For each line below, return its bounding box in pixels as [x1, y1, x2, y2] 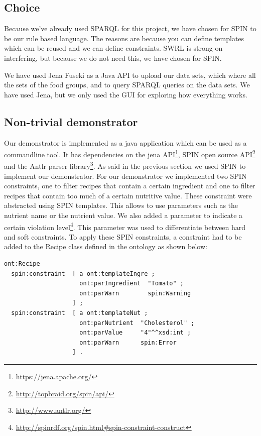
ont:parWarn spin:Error [79, 339, 177, 346]
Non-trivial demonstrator [4, 114, 138, 129]
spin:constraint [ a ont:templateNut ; [11, 309, 148, 317]
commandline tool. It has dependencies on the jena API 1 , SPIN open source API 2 [4, 148, 255, 159]
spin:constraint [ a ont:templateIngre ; [11, 270, 155, 277]
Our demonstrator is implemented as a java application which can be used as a [4, 137, 247, 148]
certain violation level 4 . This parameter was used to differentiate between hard [4, 220, 246, 232]
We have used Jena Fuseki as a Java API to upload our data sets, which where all [4, 69, 256, 80]
